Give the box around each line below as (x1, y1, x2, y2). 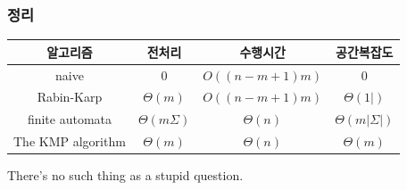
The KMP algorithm (13, 132, 126, 151)
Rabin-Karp (37, 87, 103, 106)
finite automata (27, 110, 112, 128)
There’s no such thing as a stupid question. (7, 166, 244, 185)
